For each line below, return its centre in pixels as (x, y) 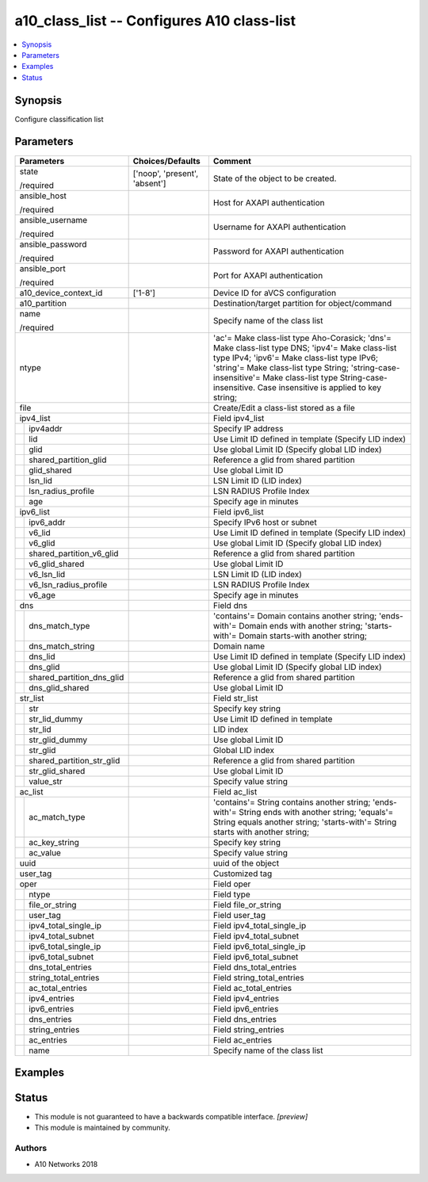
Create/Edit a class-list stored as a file (284, 407)
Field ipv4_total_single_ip (260, 925)
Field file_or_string (247, 905)
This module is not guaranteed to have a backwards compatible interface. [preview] (171, 1117)
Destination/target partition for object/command (302, 303)
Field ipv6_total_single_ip (259, 946)
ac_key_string (54, 842)
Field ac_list (235, 791)
